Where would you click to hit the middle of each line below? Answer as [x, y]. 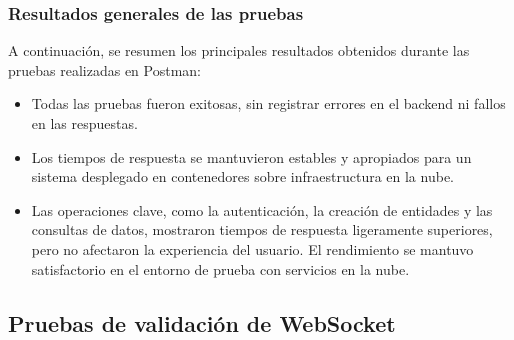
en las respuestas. [84, 123]
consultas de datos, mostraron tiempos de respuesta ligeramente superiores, [262, 229]
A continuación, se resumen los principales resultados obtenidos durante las [239, 50]
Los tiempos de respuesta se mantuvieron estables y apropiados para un [251, 156]
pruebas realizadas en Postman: [105, 69]
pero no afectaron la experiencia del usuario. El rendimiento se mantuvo [252, 248]
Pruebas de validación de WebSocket [202, 322]
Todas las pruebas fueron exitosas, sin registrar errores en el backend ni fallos [268, 103]
